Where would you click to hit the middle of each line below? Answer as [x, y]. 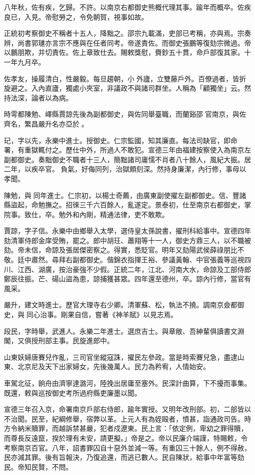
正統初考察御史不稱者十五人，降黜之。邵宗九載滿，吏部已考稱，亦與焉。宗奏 [127, 33]
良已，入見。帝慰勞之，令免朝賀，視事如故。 [76, 16]
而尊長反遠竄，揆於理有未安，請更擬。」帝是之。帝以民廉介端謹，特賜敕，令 [126, 437]
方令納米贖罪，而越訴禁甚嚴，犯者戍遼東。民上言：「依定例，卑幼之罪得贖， [126, 428]
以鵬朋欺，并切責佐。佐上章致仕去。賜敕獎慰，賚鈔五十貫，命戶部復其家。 [124, 52]
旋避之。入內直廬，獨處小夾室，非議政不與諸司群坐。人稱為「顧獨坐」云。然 [127, 88]
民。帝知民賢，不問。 [38, 466]
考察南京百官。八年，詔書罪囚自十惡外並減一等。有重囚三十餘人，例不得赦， [127, 447]
